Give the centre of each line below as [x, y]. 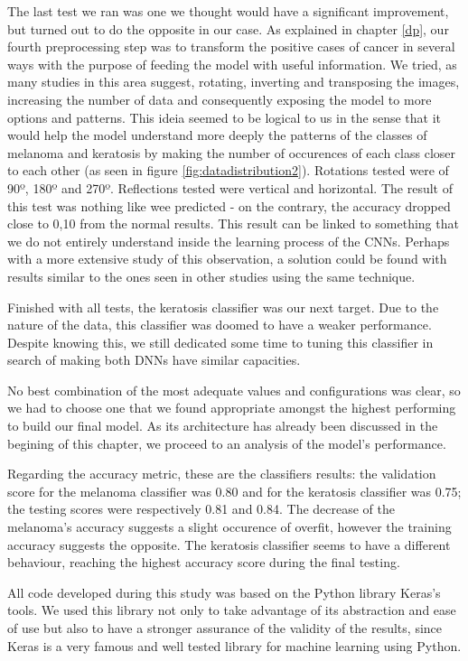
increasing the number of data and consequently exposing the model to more [220, 99]
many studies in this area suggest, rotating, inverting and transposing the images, [234, 82]
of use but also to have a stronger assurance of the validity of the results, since [225, 628]
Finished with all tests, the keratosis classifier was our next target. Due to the [223, 307]
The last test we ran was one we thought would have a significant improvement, [228, 11]
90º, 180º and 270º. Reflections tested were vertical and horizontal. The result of [230, 187]
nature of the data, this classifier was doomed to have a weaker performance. [220, 325]
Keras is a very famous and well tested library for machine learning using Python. [234, 645]
